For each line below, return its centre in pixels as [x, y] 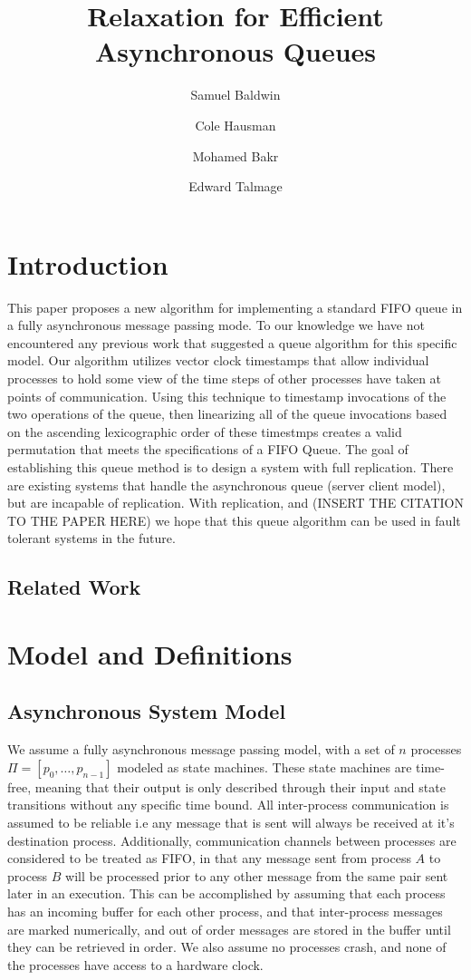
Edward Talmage [235, 186]
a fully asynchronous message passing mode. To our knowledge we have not [216, 325]
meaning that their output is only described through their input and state [240, 786]
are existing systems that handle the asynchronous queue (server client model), [226, 485]
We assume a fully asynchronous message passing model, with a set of [201, 749]
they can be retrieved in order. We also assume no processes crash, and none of [227, 947]
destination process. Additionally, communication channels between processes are [232, 840]
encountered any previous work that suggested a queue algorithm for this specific [232, 342]
